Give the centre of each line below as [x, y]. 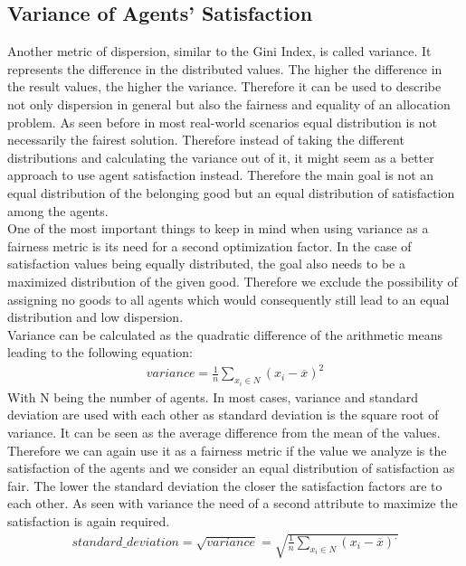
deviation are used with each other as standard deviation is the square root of [223, 415]
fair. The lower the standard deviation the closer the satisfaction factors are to [225, 485]
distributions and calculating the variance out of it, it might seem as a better [221, 157]
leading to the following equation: [100, 352]
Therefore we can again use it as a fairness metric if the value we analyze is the [227, 450]
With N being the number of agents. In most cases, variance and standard [213, 396]
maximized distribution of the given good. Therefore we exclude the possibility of [233, 281]
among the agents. [58, 210]
